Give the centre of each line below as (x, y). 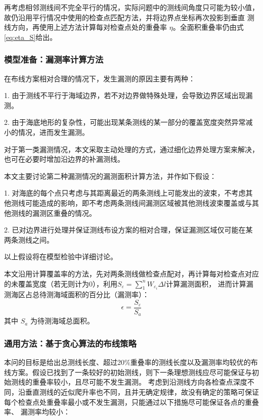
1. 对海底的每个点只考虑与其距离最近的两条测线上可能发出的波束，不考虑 (125, 193)
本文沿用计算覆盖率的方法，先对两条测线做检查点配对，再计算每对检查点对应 (131, 273)
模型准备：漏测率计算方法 (54, 59)
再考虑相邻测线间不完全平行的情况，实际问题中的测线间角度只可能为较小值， (131, 7)
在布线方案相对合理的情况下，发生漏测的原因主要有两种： (100, 78)
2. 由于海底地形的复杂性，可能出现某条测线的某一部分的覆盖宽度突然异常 (125, 122)
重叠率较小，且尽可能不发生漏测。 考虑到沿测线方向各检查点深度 (140, 382)
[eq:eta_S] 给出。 (31, 37)
